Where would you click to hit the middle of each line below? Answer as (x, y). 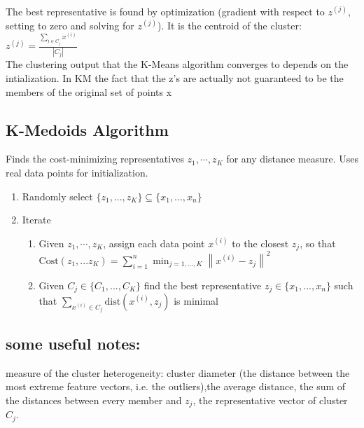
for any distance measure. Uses (292, 159)
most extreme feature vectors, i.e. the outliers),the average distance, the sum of (176, 386)
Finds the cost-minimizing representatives (95, 159)
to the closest (260, 243)
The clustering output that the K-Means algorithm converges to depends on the (177, 64)
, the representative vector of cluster (270, 400)
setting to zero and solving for (70, 25)
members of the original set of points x (89, 91)
